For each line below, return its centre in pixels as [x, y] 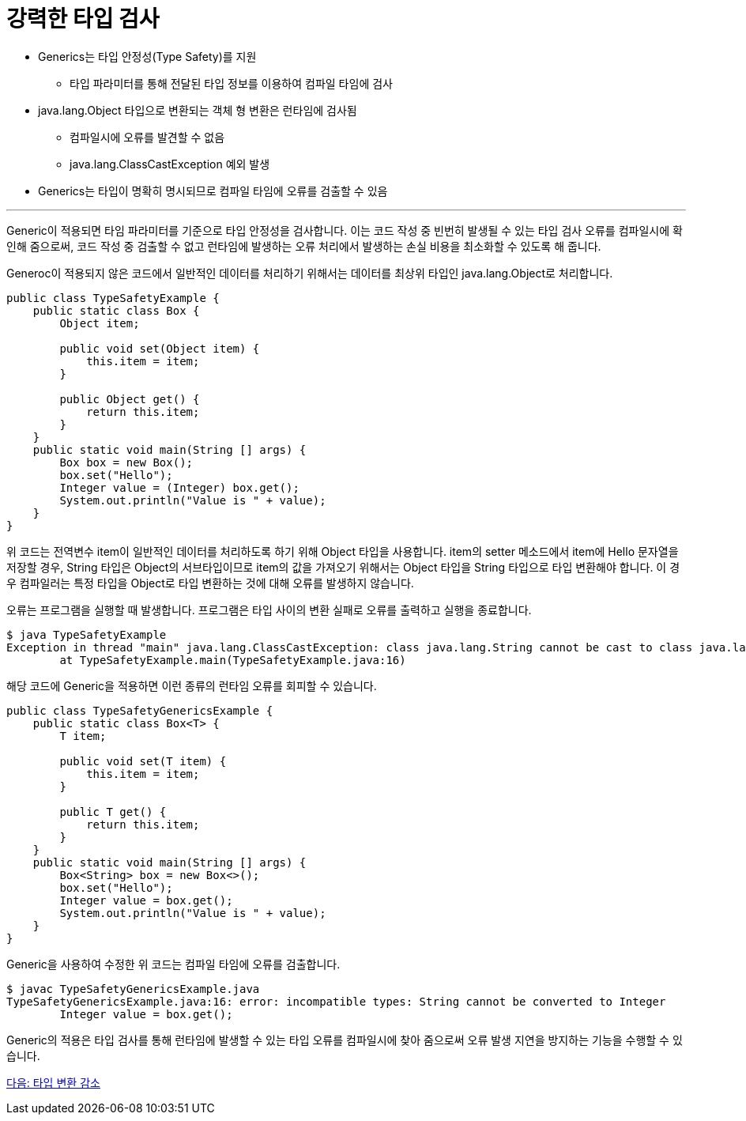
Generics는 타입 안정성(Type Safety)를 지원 [147, 56]
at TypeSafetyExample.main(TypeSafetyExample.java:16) [233, 660]
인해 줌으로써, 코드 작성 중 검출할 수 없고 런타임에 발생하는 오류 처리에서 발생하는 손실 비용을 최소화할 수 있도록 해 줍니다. [304, 246]
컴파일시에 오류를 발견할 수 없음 [147, 137]
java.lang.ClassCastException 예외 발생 [170, 164]
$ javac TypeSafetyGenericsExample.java [133, 989]
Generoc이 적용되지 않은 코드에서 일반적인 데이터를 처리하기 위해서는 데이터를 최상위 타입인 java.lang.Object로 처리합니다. [310, 273]
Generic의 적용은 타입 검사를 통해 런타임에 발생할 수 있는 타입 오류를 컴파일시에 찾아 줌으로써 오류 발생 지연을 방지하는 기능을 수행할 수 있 [345, 1040]
